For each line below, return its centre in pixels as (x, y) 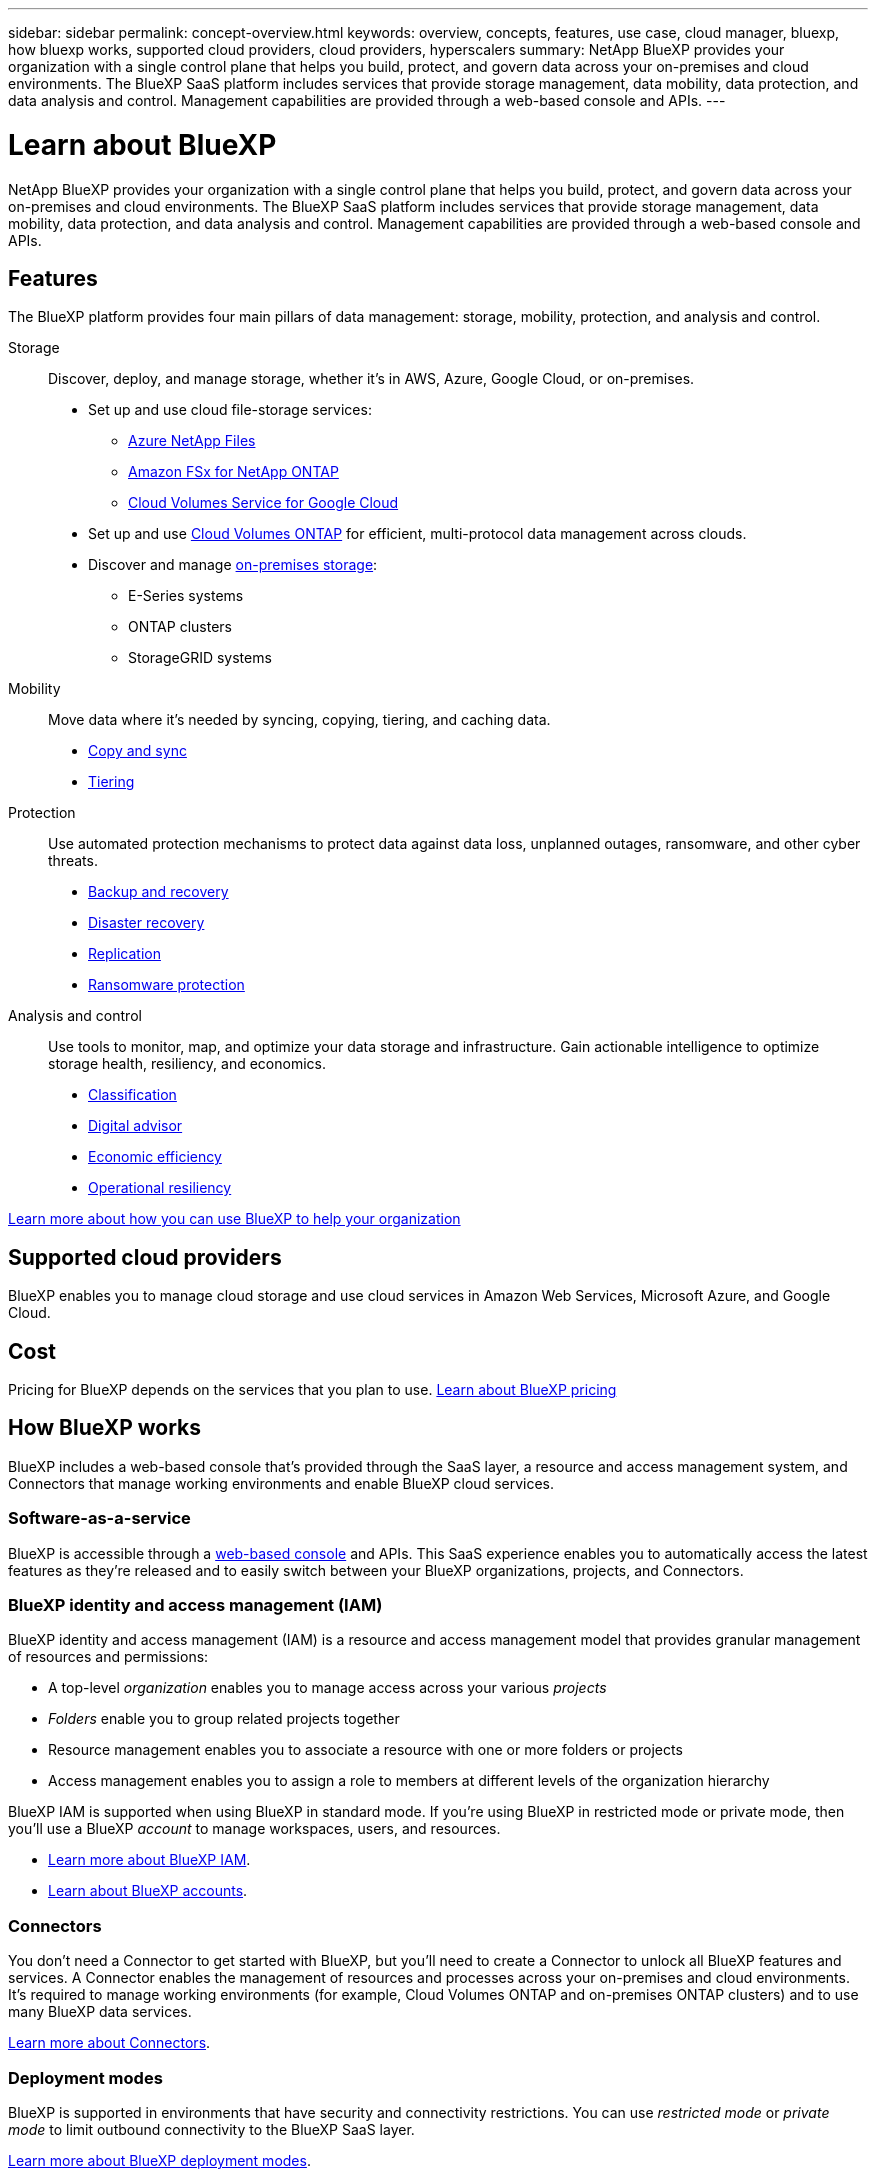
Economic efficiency (155, 1157)
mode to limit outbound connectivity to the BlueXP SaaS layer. (211, 2129)
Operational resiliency (160, 1188)
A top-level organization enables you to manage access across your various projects (327, 1688)
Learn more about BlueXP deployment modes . (159, 2160)
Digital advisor (135, 1126)
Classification (132, 1095)
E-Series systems (186, 596)
